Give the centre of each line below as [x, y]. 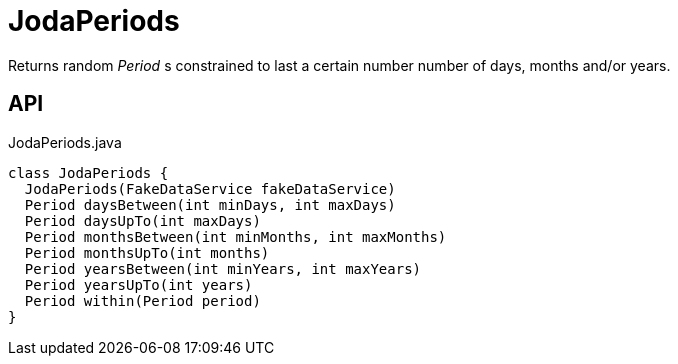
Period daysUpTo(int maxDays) [142, 220]
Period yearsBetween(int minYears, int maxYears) [223, 268]
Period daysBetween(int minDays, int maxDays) [210, 204]
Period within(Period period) [142, 300]
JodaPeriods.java [65, 142]
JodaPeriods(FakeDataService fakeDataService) [210, 188]
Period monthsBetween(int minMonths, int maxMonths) [235, 236]
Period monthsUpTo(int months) [147, 252]
